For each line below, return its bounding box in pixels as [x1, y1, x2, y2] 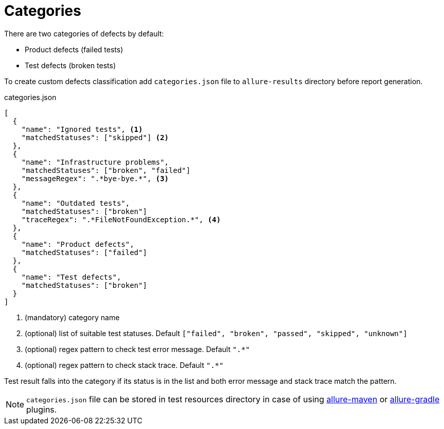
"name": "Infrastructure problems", [21, 158, 169, 166]
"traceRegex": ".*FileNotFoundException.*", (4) [21, 215, 221, 224]
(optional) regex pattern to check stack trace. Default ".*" [25, 360, 224, 369]
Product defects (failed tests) [25, 45, 123, 54]
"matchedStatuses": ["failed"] [21, 248, 147, 257]
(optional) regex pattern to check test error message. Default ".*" [25, 344, 250, 354]
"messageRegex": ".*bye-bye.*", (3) [21, 174, 169, 183]
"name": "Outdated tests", [21, 199, 130, 207]
